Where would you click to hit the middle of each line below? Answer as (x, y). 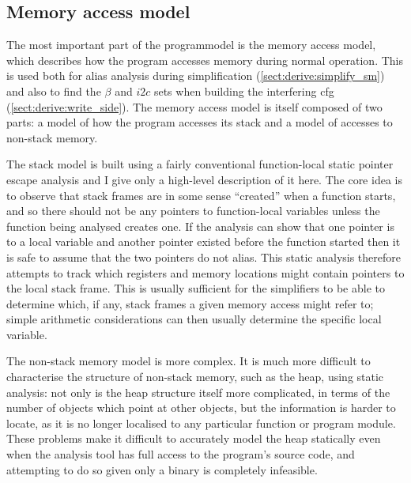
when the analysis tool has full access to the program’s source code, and (181, 454)
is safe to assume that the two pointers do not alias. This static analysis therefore (204, 257)
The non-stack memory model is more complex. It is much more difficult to (189, 361)
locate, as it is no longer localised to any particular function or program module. (201, 423)
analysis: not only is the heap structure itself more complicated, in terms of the (198, 392)
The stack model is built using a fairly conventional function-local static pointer (200, 164)
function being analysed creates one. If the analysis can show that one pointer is (200, 226)
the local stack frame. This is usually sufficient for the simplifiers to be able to (196, 288)
